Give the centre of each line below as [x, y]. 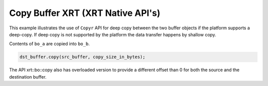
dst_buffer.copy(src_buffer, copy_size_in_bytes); [83, 57]
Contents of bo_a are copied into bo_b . [49, 44]
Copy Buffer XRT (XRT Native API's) [85, 13]
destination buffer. [28, 77]
